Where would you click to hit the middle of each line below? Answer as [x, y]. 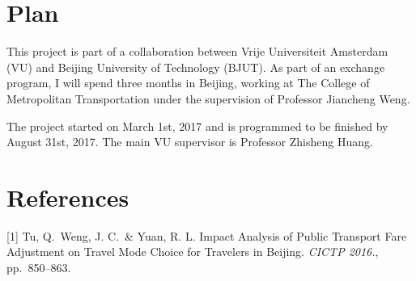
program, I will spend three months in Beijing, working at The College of [188, 83]
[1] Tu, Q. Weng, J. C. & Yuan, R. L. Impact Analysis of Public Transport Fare [207, 235]
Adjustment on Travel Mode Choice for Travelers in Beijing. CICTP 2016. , [193, 252]
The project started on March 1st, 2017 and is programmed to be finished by [197, 126]
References [68, 197]
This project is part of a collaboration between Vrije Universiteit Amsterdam [197, 51]
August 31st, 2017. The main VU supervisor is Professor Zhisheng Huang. [190, 142]
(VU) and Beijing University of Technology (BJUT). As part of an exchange [196, 67]
